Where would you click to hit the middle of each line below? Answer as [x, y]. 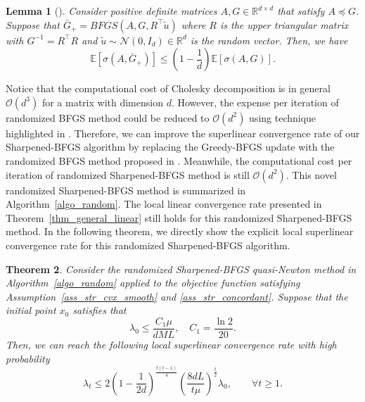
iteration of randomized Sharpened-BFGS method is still [128, 174]
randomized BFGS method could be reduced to [108, 117]
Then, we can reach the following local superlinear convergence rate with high [171, 344]
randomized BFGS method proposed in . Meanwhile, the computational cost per [179, 160]
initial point [31, 310]
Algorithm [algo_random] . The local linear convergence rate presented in [164, 204]
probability [28, 358]
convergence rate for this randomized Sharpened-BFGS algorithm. [148, 245]
